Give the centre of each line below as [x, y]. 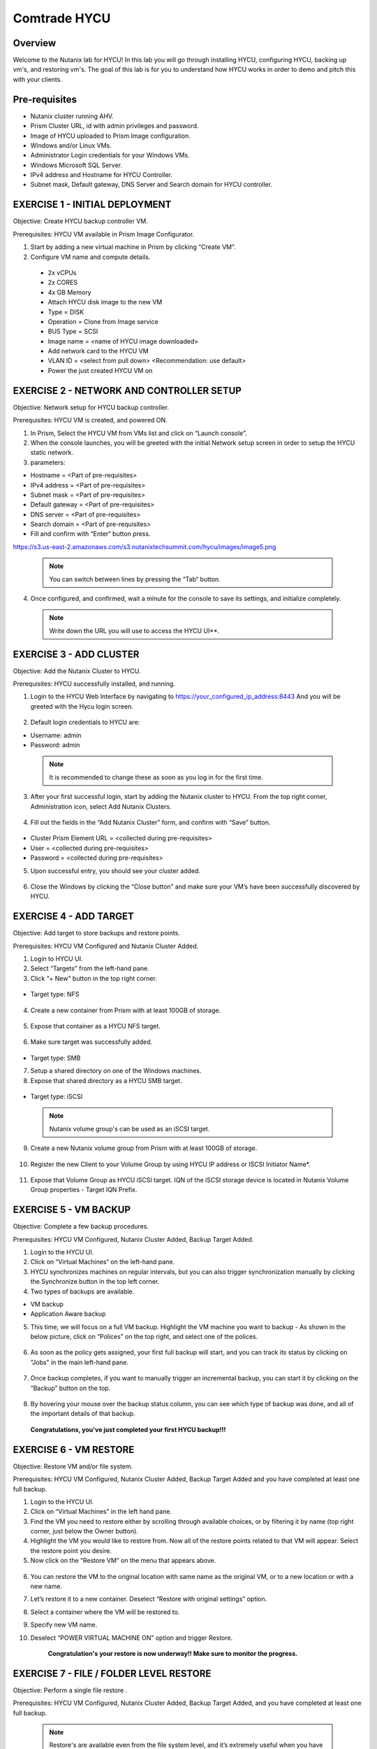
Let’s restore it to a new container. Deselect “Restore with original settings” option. [149, 1599]
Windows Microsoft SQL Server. [76, 165]
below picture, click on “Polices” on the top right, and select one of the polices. [144, 1337]
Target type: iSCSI [57, 1096]
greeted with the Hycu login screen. [82, 706]
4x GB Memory [69, 292]
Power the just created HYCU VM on [100, 370]
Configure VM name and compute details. [90, 257]
